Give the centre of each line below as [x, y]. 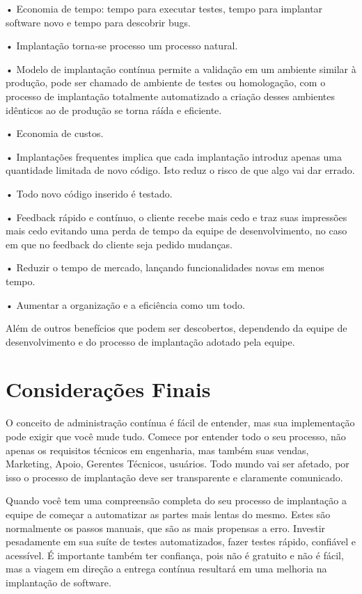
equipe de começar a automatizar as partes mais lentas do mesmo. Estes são [168, 514]
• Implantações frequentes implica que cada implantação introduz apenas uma [174, 156]
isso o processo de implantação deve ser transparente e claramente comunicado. [174, 477]
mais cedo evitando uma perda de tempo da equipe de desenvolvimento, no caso [176, 231]
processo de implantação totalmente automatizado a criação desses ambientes [170, 96]
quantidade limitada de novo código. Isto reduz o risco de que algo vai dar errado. [180, 170]
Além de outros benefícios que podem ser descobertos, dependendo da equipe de [176, 328]
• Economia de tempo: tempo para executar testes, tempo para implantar [164, 8]
